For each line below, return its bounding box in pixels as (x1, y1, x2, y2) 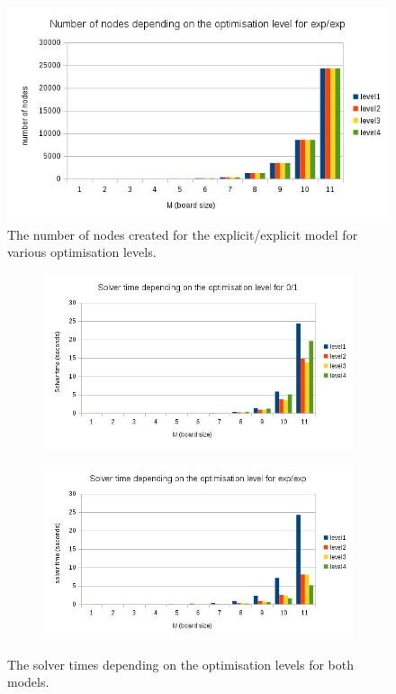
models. (7, 672, 49, 691)
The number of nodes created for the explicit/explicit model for (7, 224, 358, 243)
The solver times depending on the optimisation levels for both (7, 654, 354, 673)
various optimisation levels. (7, 242, 157, 261)
